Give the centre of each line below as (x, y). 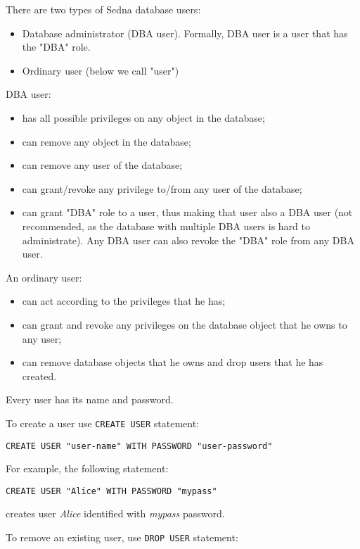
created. (39, 376)
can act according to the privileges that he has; (124, 301)
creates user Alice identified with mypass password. (115, 513)
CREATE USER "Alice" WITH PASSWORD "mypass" (111, 491)
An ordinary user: (44, 277)
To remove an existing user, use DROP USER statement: (122, 537)
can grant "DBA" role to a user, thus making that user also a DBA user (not (187, 212)
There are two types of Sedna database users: (103, 9)
